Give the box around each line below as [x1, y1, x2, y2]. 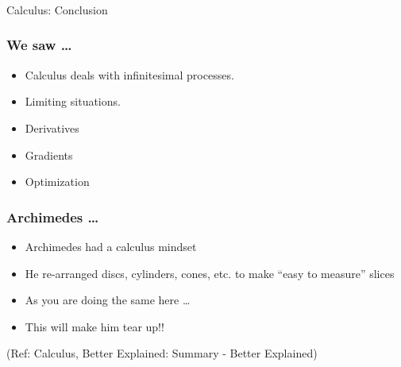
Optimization [25, 173, 90, 190]
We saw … [6, 35, 72, 55]
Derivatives [25, 119, 79, 136]
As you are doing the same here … [25, 292, 191, 308]
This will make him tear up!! [25, 318, 164, 334]
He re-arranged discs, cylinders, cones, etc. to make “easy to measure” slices [25, 265, 395, 281]
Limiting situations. [25, 93, 121, 110]
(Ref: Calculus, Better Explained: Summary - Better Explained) [6, 345, 318, 361]
